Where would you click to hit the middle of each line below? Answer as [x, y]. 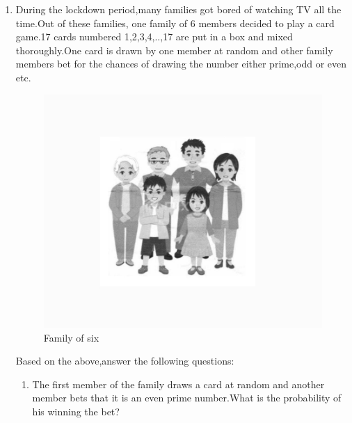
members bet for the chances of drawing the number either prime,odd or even [181, 64]
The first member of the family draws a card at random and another [178, 384]
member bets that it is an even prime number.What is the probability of [187, 398]
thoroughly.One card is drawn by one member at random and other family [174, 50]
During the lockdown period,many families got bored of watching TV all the [178, 9]
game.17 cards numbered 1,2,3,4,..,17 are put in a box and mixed [154, 37]
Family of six [71, 337]
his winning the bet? [76, 411]
